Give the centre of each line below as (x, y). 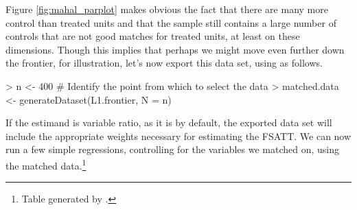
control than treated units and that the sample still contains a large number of (171, 22)
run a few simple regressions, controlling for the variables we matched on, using (173, 149)
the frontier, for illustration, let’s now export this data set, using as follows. (164, 63)
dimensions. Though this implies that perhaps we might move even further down (175, 49)
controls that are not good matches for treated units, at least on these (153, 36)
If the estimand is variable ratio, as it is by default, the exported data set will (169, 122)
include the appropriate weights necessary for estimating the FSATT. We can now (178, 136)
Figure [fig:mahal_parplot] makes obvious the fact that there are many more (167, 9)
